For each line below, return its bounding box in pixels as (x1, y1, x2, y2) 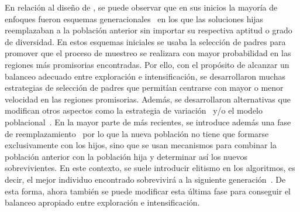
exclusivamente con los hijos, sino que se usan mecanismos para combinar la (5, 139, 277, 151)
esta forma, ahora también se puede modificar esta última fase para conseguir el (5, 184, 291, 197)
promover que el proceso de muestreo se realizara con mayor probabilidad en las (5, 47, 291, 59)
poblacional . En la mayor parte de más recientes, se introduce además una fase (5, 115, 291, 128)
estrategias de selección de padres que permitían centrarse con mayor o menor (5, 81, 284, 94)
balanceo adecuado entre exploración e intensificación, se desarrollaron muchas (5, 70, 285, 82)
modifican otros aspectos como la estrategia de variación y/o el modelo (5, 104, 263, 117)
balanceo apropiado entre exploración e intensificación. (5, 196, 200, 208)
